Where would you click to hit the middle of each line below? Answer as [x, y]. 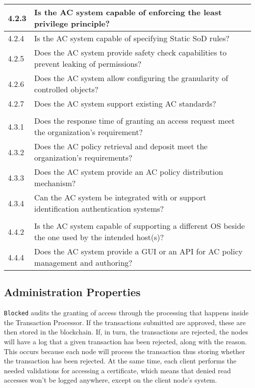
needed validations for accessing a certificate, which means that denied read [117, 370]
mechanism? [55, 183]
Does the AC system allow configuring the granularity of [131, 78]
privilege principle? [72, 23]
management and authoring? [83, 263]
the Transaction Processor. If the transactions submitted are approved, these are [125, 322]
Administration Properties [72, 292]
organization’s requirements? [83, 157]
